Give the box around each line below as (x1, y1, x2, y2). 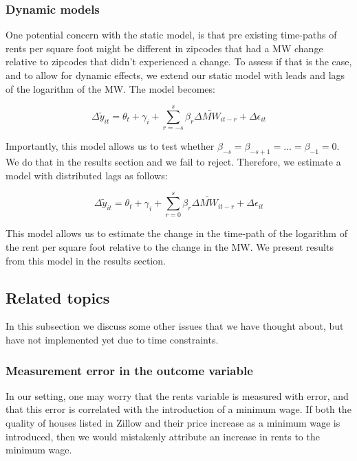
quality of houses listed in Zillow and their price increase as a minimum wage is (6, 416, 340, 430)
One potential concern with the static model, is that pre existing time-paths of (6, 27, 337, 42)
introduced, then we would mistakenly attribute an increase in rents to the (6, 429, 320, 443)
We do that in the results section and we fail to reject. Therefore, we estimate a (6, 155, 341, 169)
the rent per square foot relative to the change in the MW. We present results (6, 240, 334, 254)
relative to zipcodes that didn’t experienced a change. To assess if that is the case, (6, 54, 352, 69)
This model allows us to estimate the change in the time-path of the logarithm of (6, 226, 347, 240)
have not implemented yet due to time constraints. (6, 333, 219, 347)
